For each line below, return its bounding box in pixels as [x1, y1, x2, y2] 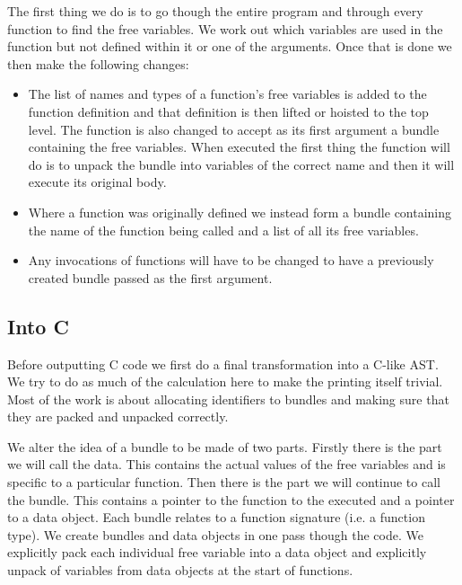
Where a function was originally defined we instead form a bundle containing [28, 202, 452, 221]
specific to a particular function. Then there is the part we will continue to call [7, 473, 440, 492]
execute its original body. [28, 173, 167, 191]
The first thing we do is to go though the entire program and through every [7, 2, 423, 20]
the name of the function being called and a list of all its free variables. [28, 220, 419, 239]
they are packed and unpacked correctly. [7, 407, 229, 426]
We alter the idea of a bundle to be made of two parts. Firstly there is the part [7, 437, 442, 456]
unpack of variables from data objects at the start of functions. [7, 561, 353, 580]
